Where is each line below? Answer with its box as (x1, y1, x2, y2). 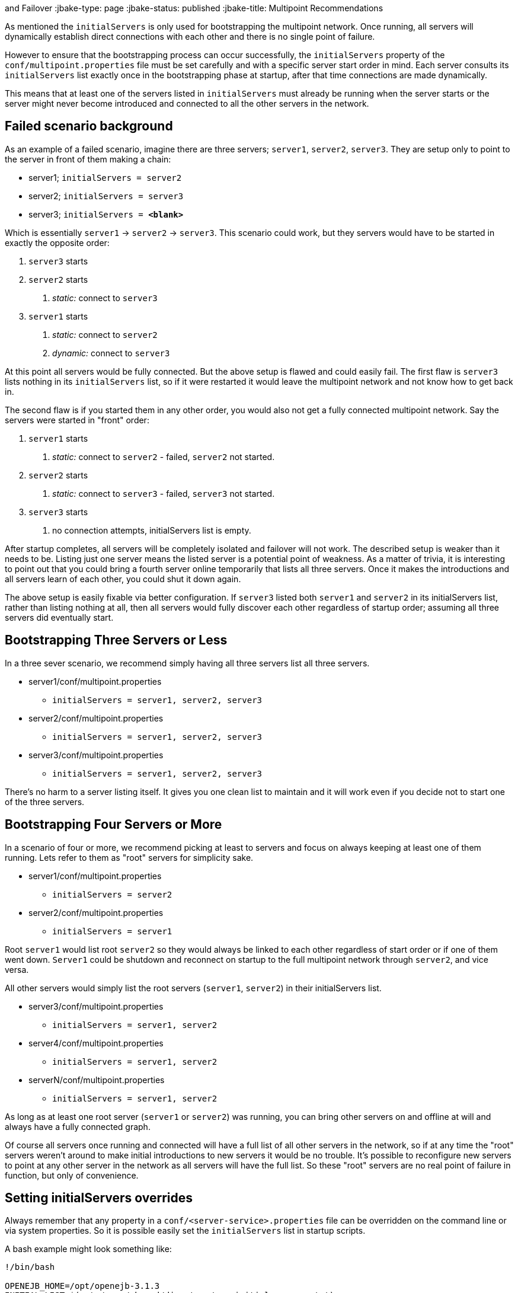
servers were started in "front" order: (5, 414, 149, 425)
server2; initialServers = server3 (28, 190, 184, 201)
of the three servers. (5, 796, 85, 807)
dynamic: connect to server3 (52, 347, 170, 358)
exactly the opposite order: (5, 237, 110, 248)
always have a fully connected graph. (5, 1121, 151, 1132)
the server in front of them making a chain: (5, 154, 171, 164)
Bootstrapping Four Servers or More (5, 817, 222, 832)
